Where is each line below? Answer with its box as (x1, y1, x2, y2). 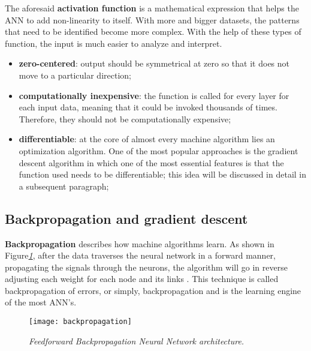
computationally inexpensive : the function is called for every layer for (19, 89, 289, 101)
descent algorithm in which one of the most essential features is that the (19, 156, 284, 169)
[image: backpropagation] (29, 317, 132, 326)
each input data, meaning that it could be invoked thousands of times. (19, 101, 277, 113)
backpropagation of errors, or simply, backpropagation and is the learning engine (5, 284, 301, 296)
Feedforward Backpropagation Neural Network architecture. (29, 334, 244, 347)
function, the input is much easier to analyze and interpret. (5, 37, 222, 49)
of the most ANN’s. (5, 296, 77, 308)
